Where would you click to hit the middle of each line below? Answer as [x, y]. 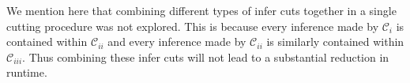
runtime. [27, 72]
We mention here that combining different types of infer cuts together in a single [201, 10]
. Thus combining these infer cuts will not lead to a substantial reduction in [206, 57]
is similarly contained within [335, 41]
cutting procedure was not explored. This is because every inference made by [193, 26]
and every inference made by [177, 41]
